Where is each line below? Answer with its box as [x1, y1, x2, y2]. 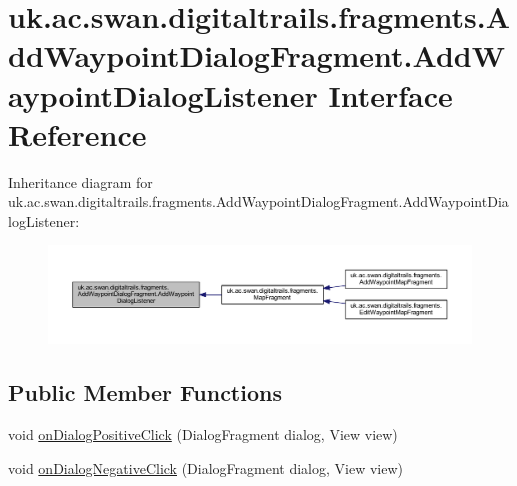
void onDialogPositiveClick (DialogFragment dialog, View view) [8, 424, 398, 445]
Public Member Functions [8, 377, 282, 408]
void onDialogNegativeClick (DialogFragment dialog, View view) [8, 457, 403, 478]
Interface [328, 74, 453, 115]
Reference [8, 113, 147, 154]
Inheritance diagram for [8, 171, 153, 192]
